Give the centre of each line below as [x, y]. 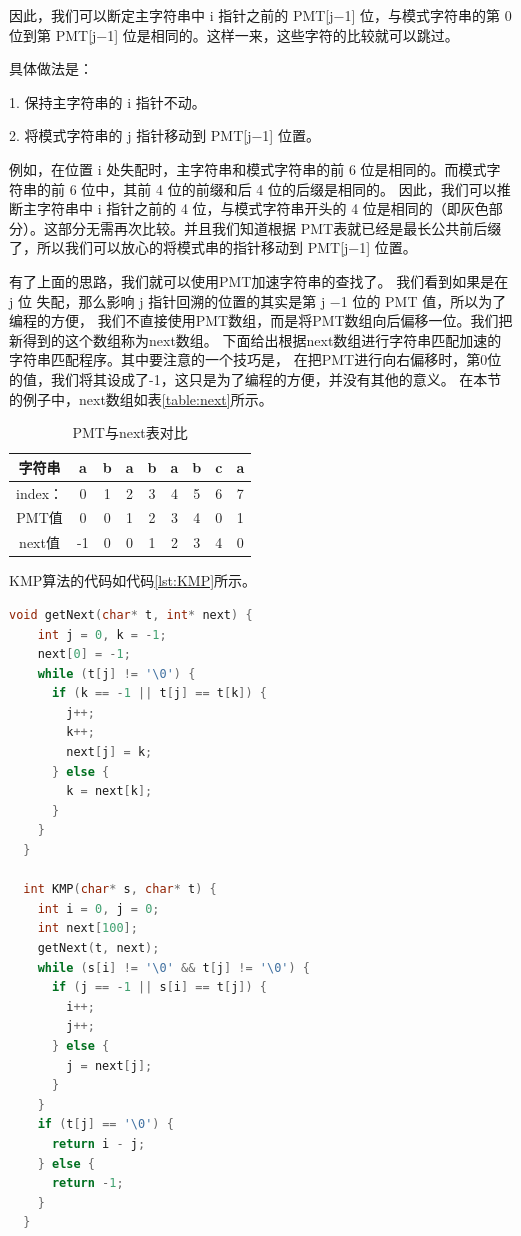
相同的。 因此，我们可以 [417, 188]
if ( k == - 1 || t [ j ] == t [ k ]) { [159, 693]
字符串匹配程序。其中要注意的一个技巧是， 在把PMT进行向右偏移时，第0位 [255, 359]
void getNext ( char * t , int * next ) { [131, 614]
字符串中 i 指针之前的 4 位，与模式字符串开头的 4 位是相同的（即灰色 [262, 208]
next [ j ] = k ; [109, 752]
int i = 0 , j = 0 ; [98, 908]
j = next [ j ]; [109, 1065]
